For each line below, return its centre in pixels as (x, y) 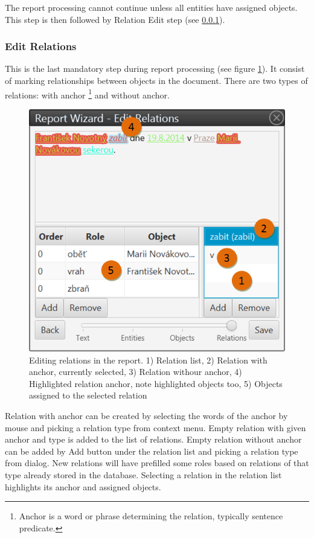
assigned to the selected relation (88, 395)
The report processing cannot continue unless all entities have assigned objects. (151, 7)
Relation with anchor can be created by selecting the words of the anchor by (146, 415)
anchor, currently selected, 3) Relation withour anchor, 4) (136, 372)
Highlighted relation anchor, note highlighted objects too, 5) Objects (156, 383)
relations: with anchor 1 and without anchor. (87, 94)
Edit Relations (41, 46)
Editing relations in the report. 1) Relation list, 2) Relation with (148, 360)
